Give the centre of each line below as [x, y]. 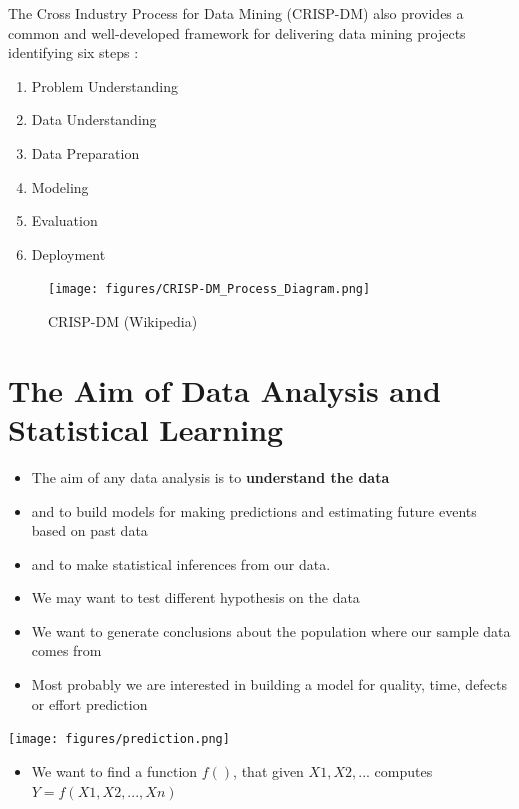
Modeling [60, 186]
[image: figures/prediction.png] [119, 739]
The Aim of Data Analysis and [224, 389]
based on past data [89, 530]
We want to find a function [114, 770]
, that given [268, 770]
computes [403, 770]
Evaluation [64, 220]
